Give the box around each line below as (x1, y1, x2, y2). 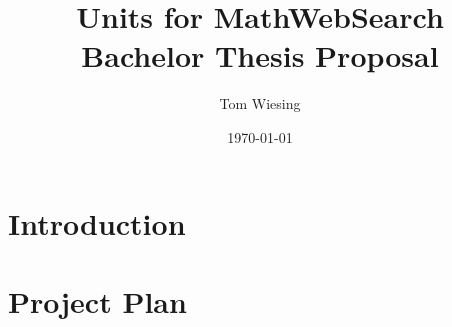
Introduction (8, 202, 186, 243)
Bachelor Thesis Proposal (81, 35, 439, 76)
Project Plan (8, 280, 187, 321)
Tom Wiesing (219, 93, 301, 114)
